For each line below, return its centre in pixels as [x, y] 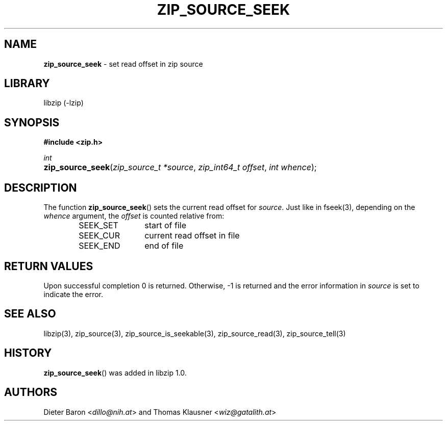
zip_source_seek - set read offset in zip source [123, 64]
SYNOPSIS [32, 122]
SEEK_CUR [99, 236]
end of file [164, 246]
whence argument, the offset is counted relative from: [134, 216]
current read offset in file [192, 236]
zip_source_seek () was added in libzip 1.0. [115, 373]
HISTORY [28, 353]
